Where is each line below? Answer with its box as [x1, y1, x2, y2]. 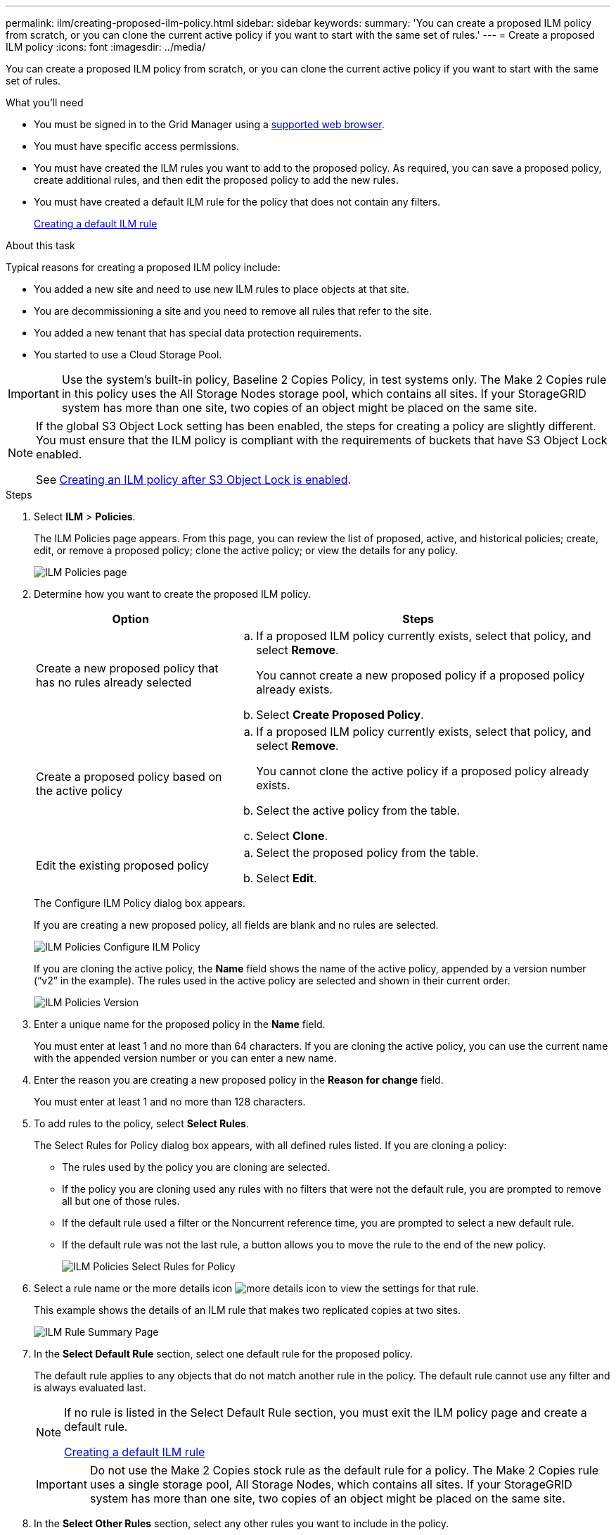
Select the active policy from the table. [256, 803, 460, 817]
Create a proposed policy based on [36, 770, 222, 784]
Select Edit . [256, 871, 317, 885]
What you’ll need [6, 96, 84, 108]
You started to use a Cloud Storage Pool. [34, 349, 222, 361]
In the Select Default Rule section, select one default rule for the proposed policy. [34, 1348, 413, 1360]
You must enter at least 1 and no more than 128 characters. [34, 1096, 306, 1108]
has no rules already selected [36, 675, 192, 689]
